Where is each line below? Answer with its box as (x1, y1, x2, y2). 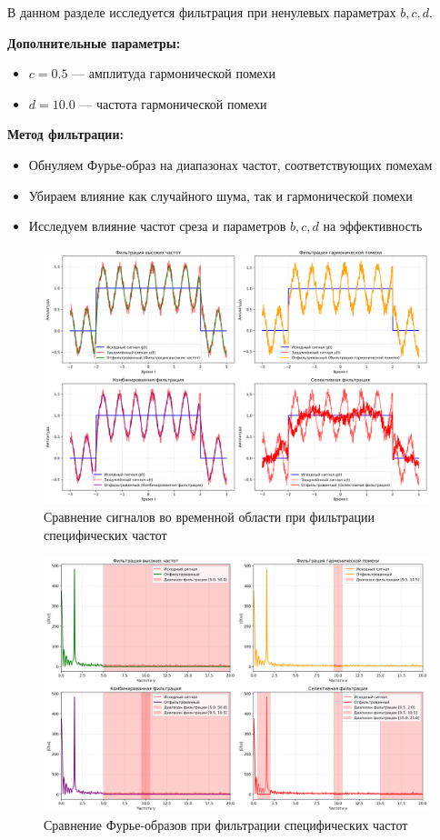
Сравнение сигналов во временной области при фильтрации (44, 506, 375, 525)
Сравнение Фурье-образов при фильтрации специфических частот (44, 815, 408, 835)
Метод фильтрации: (7, 125, 124, 144)
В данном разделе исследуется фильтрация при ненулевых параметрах (7, 3, 396, 21)
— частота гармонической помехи (79, 94, 267, 113)
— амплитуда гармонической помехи (72, 64, 276, 83)
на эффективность (323, 216, 423, 235)
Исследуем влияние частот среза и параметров (28, 216, 286, 235)
